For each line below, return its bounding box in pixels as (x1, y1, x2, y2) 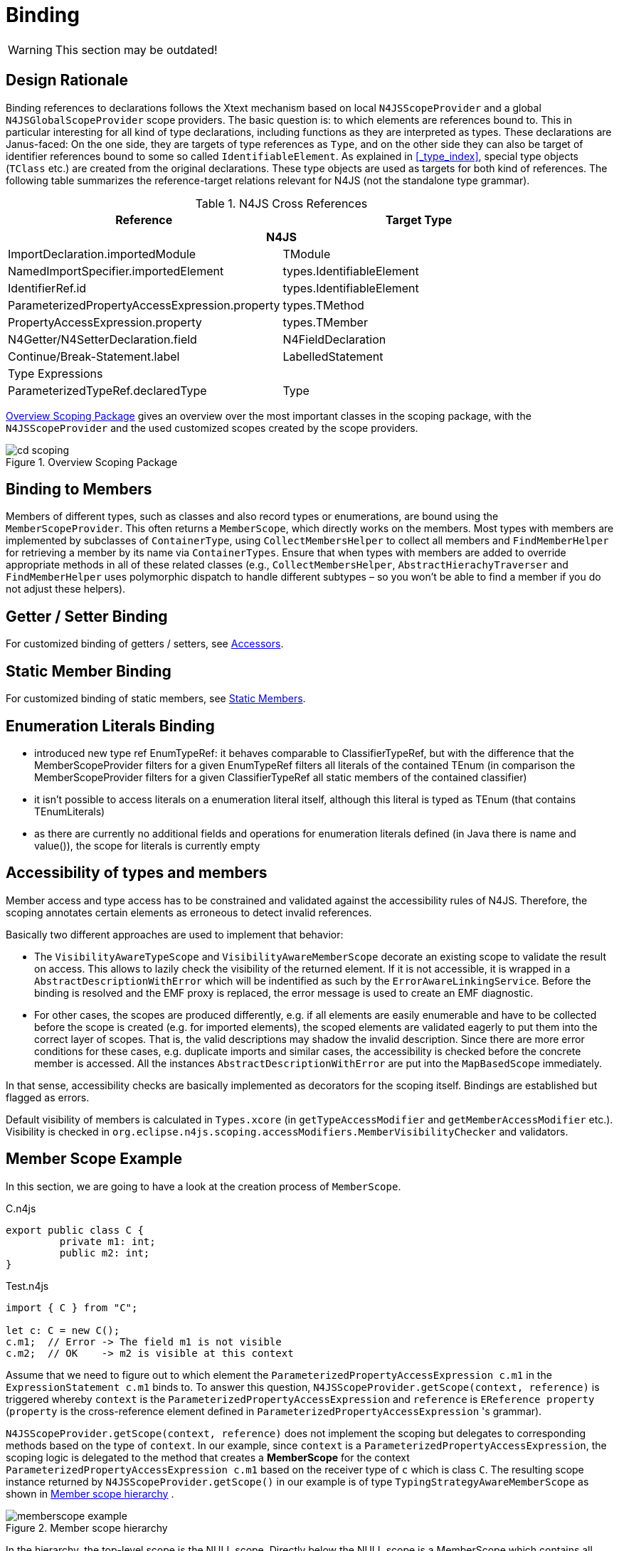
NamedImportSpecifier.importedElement (8, 263, 224, 278)
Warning (8, 42, 53, 57)
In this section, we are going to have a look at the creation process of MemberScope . (6, 1180, 401, 1192)
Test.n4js (6, 1279, 49, 1292)
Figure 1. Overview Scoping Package (6, 455, 178, 468)
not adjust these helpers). (6, 583, 126, 595)
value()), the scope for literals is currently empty (34, 839, 260, 852)
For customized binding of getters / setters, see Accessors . (6, 637, 284, 650)
